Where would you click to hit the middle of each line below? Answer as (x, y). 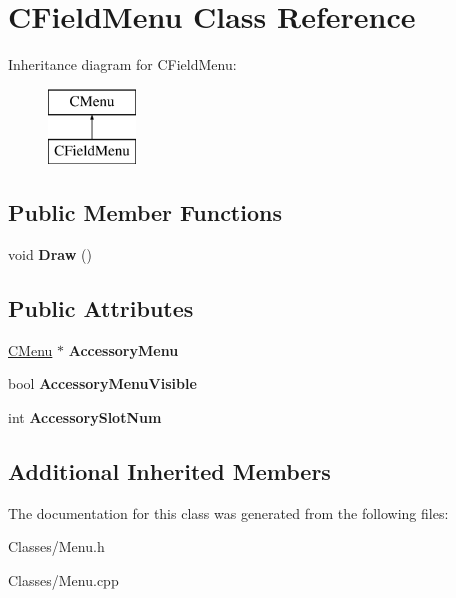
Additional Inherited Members (169, 471)
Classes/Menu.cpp (63, 580)
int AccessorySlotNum (85, 417)
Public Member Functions (145, 212)
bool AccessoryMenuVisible (102, 383)
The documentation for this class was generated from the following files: (228, 512)
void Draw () (50, 254)
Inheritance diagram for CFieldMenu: (122, 64)
